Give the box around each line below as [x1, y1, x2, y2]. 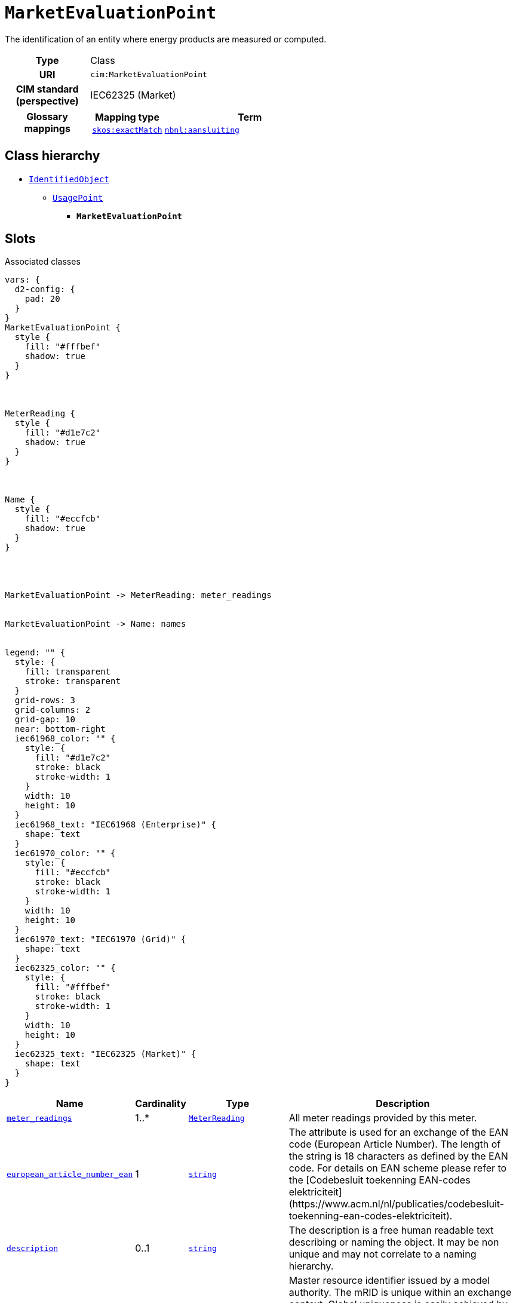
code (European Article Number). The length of [288, 1138, 501, 1151]
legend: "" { [5, 648, 66, 658]
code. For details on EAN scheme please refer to [288, 1162, 507, 1175]
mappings [24, 122, 70, 135]
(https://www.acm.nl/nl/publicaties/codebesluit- [288, 1198, 505, 1210]
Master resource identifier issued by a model [288, 1274, 490, 1287]
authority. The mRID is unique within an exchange [288, 1286, 512, 1299]
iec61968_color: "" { [14, 734, 116, 744]
